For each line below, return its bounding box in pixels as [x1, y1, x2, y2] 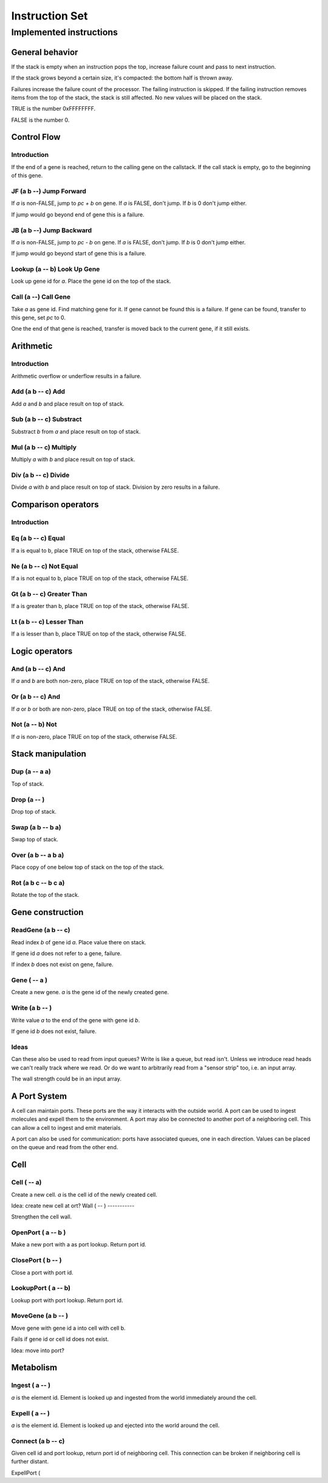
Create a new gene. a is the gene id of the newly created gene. [11, 989, 169, 996]
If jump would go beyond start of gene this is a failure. [11, 250, 146, 257]
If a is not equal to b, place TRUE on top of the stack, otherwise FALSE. [11, 575, 188, 582]
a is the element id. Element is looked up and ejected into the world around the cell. [11, 1422, 220, 1429]
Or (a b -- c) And [11, 693, 61, 701]
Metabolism [11, 1363, 58, 1373]
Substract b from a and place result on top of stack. [11, 427, 141, 435]
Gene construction [11, 907, 84, 918]
